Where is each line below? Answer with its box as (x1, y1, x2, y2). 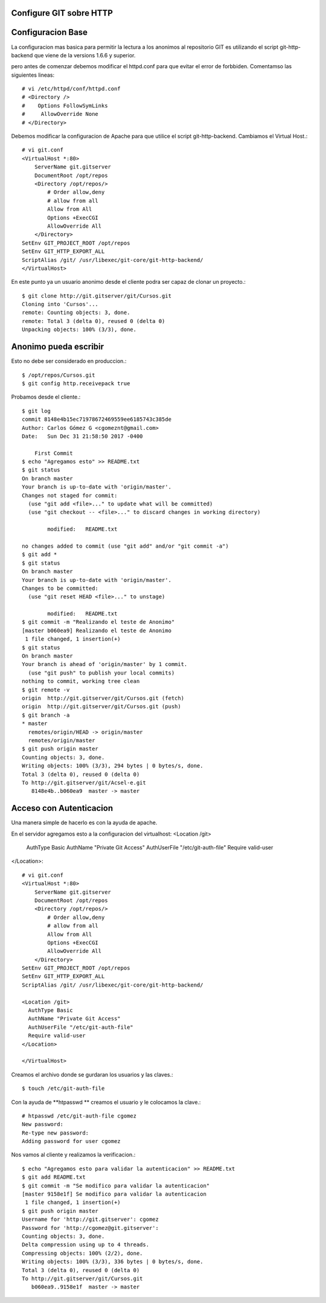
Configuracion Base (11, 27, 88, 37)
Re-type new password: (22, 1129, 89, 1136)
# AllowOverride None (22, 110, 99, 118)
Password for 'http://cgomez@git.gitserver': (22, 1225, 159, 1231)
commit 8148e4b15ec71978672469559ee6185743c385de (22, 416, 172, 423)
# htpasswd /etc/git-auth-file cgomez (22, 1112, 137, 1119)
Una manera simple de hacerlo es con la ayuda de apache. (11, 819, 158, 827)
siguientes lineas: (11, 71, 55, 78)
